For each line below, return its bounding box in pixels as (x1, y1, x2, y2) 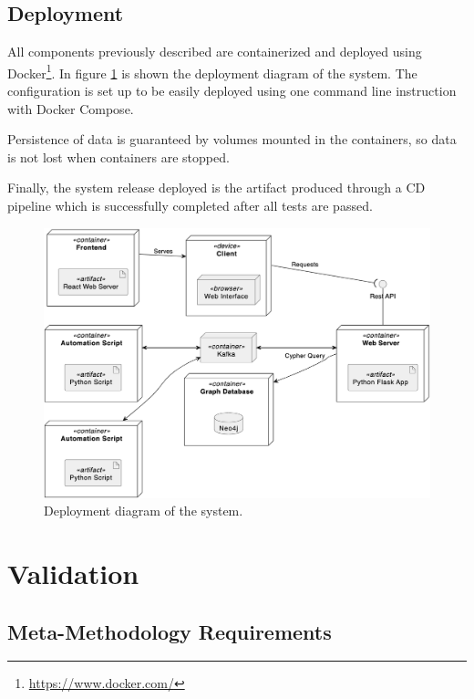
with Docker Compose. (7, 99, 134, 118)
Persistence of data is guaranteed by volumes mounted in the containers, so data (7, 130, 457, 149)
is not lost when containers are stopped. (7, 147, 230, 166)
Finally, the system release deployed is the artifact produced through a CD (7, 178, 426, 197)
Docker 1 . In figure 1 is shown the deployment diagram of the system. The (7, 60, 417, 82)
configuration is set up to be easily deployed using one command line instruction (7, 81, 457, 100)
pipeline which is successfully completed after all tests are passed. (7, 196, 373, 215)
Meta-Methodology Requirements (7, 617, 332, 645)
